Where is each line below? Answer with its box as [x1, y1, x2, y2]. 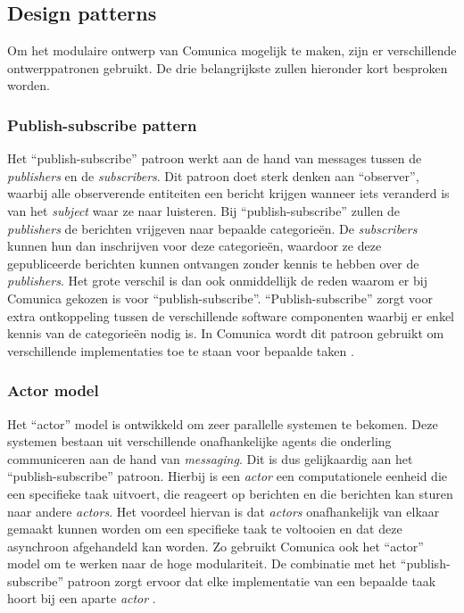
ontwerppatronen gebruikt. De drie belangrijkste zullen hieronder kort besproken [7, 58, 448, 77]
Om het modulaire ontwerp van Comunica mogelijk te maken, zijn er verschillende [7, 41, 457, 60]
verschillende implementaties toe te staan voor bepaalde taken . [7, 341, 354, 360]
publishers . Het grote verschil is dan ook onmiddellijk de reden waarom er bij [7, 271, 427, 290]
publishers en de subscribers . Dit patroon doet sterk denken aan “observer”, [7, 166, 419, 185]
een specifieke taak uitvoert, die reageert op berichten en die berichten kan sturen [7, 484, 453, 502]
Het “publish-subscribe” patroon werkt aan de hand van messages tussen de [7, 149, 422, 168]
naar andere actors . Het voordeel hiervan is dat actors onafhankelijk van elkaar [7, 501, 440, 520]
